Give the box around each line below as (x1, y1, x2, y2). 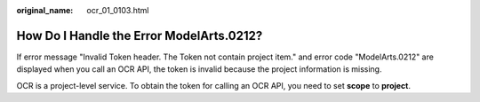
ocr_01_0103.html (86, 5, 149, 15)
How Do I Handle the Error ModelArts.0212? (16, 27, 263, 43)
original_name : (16, 5, 74, 15)
